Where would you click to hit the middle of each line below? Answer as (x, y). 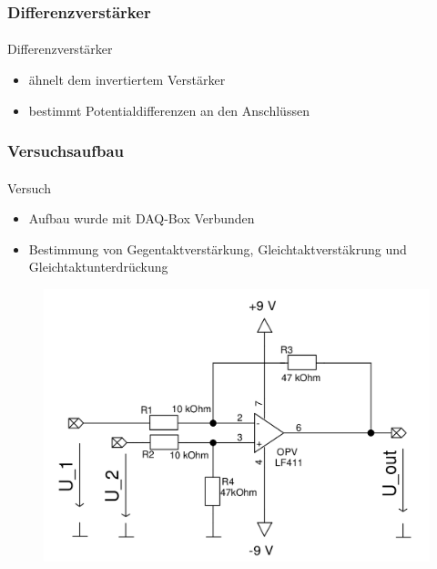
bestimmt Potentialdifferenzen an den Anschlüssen (169, 110)
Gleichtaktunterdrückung (98, 267)
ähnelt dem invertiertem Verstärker (127, 80)
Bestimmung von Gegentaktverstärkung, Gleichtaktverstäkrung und (218, 248)
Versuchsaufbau (66, 151)
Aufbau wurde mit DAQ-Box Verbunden (142, 218)
